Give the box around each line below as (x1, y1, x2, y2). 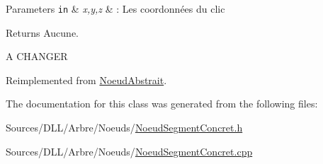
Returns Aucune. (6, 25, 79, 40)
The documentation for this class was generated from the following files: (6, 96, 318, 111)
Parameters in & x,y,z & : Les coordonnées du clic (6, 1, 225, 16)
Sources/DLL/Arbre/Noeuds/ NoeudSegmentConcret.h (6, 120, 243, 135)
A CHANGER (6, 49, 68, 64)
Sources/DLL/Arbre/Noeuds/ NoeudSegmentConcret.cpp (6, 143, 253, 158)
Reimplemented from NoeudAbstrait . (6, 72, 167, 87)
